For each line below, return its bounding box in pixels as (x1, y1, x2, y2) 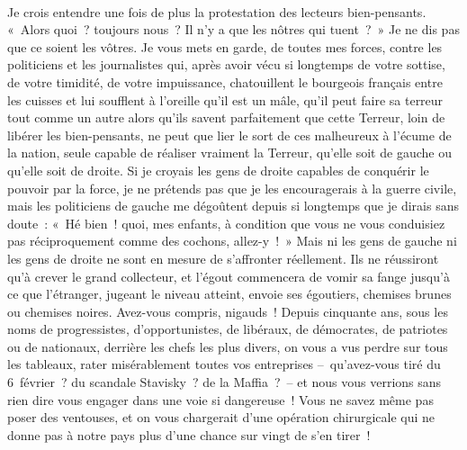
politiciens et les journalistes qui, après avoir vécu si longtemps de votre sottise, (7, 55, 445, 74)
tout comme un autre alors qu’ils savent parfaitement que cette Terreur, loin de (7, 108, 445, 127)
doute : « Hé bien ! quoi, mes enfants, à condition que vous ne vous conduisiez (7, 213, 445, 232)
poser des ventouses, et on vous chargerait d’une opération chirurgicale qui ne (7, 408, 436, 427)
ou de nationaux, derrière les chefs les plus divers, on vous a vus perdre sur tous (7, 337, 448, 355)
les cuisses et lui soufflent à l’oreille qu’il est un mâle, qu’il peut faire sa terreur (7, 90, 444, 109)
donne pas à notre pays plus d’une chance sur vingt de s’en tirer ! (7, 425, 371, 444)
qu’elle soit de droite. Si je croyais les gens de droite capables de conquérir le (7, 160, 429, 179)
